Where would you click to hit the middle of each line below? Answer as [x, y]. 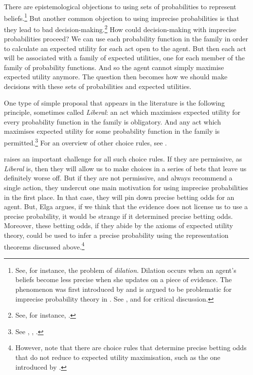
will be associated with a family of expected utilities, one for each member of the [124, 58]
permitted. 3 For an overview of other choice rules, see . [85, 142]
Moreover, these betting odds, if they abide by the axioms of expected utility [118, 225]
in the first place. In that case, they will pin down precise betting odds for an [119, 197]
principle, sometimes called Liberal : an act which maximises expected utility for [122, 112]
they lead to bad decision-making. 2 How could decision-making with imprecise [120, 28]
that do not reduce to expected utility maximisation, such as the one [118, 357]
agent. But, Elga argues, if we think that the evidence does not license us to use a [126, 206]
